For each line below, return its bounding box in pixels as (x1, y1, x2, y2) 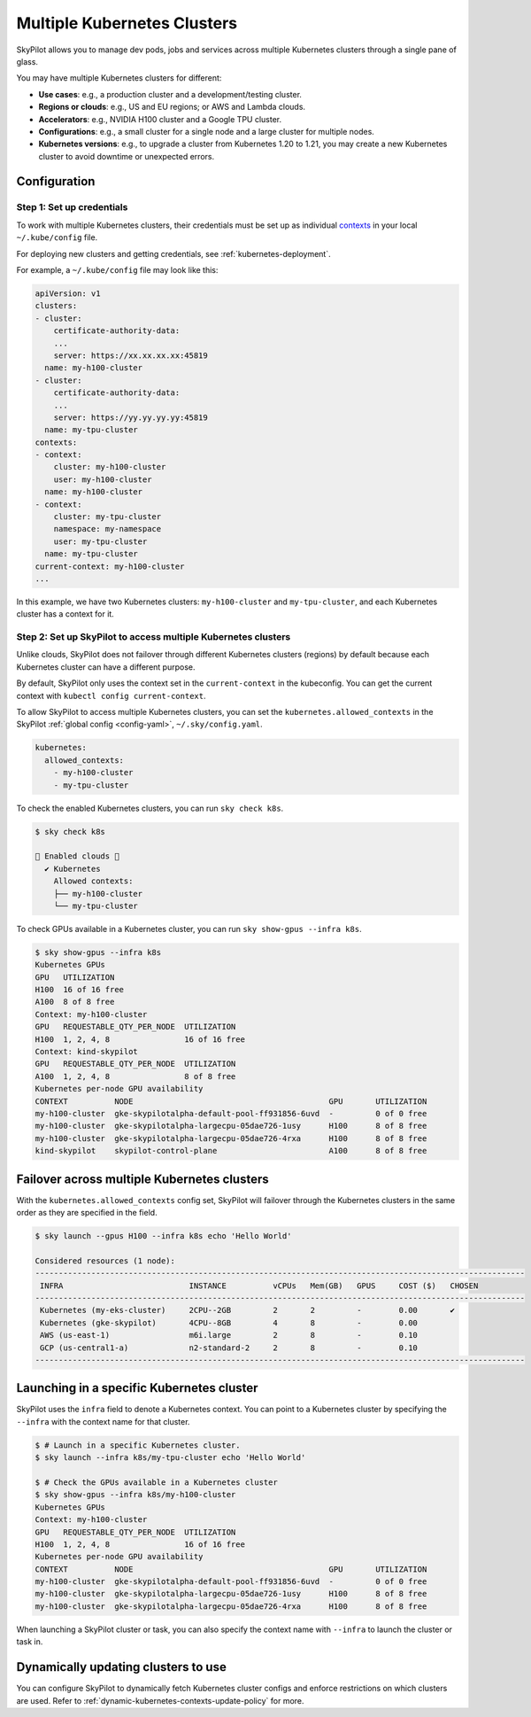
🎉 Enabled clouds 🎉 (35, 851, 119, 861)
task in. (16, 1636, 43, 1647)
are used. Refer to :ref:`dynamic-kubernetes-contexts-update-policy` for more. (16, 1695, 304, 1705)
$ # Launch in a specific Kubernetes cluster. (35, 1440, 241, 1450)
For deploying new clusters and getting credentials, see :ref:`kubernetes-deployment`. (16, 248, 331, 259)
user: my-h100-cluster (53, 474, 152, 485)
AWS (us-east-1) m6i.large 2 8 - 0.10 (40, 1330, 418, 1340)
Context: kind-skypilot (35, 1046, 139, 1056)
